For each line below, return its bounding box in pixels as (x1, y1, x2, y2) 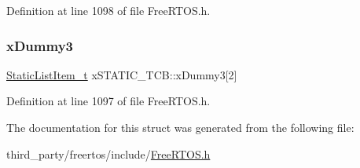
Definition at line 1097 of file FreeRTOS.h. (6, 93, 211, 109)
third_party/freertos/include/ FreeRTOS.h (6, 145, 211, 162)
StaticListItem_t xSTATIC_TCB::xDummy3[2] (6, 66, 237, 82)
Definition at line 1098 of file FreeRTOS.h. (6, 2, 211, 18)
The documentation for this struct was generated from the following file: (6, 119, 354, 135)
